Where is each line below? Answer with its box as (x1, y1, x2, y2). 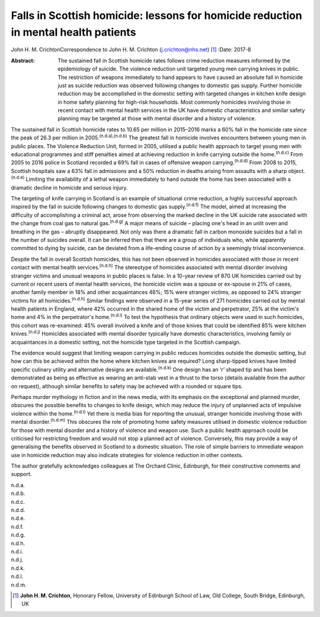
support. (11, 471, 32, 478)
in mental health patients (11, 25, 136, 39)
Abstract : (11, 57, 35, 64)
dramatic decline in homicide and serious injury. (11, 184, 128, 191)
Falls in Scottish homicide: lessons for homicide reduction (11, 9, 302, 22)
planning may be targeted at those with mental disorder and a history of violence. (57, 115, 257, 122)
